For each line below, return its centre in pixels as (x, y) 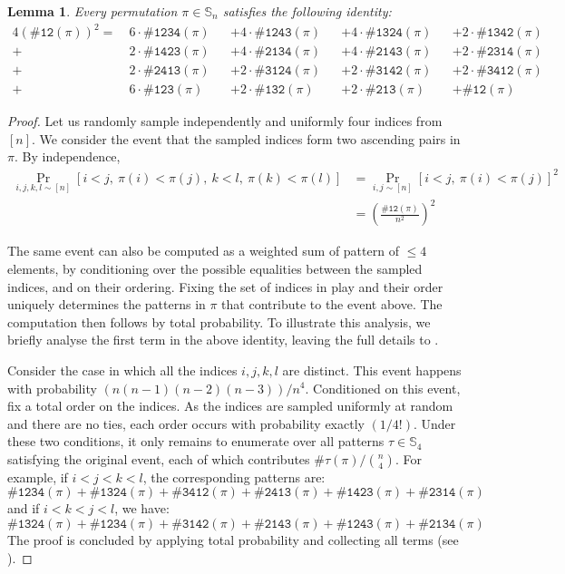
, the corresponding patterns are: (234, 477)
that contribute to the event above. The (332, 304)
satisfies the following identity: (307, 11)
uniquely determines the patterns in (107, 304)
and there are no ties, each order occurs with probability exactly (186, 423)
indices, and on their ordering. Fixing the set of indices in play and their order (225, 286)
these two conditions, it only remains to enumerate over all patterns (196, 441)
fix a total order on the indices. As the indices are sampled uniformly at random (230, 406)
